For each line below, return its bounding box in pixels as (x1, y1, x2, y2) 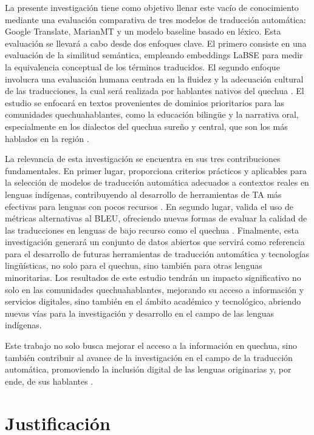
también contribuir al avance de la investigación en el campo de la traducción (5, 351, 293, 363)
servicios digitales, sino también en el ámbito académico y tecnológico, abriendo (5, 295, 301, 308)
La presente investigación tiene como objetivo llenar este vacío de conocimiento (5, 1, 299, 13)
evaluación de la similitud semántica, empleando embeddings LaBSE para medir (5, 49, 303, 61)
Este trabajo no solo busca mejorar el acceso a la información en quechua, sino (5, 339, 297, 352)
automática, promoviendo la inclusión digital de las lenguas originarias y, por (5, 363, 292, 376)
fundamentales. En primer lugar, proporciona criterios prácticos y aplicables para (5, 164, 307, 177)
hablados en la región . (5, 132, 89, 144)
